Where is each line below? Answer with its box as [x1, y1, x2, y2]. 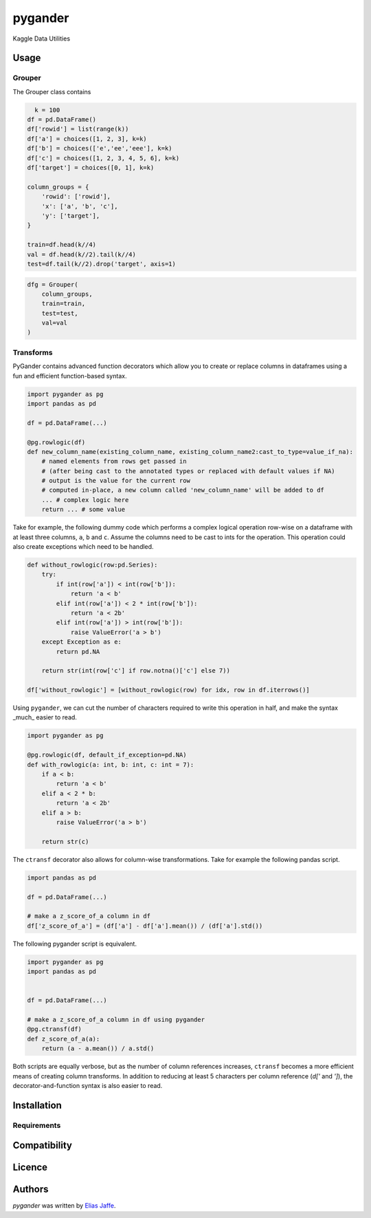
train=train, [41, 300, 86, 307]
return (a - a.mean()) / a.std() [41, 1045, 155, 1052]
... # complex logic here [41, 496, 129, 503]
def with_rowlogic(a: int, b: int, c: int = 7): [27, 761, 194, 768]
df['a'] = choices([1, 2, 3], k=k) [27, 135, 147, 142]
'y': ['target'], [41, 212, 100, 219]
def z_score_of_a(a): [27, 1035, 100, 1043]
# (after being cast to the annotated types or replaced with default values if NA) [41, 467, 336, 475]
